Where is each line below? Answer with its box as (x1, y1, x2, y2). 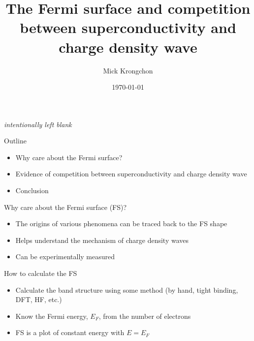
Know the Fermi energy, (15, 310, 88, 321)
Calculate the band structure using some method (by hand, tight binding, (15, 284, 238, 295)
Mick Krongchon (103, 65, 153, 75)
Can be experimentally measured (15, 251, 115, 262)
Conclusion (15, 185, 49, 196)
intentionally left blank (4, 119, 72, 129)
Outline (4, 136, 27, 146)
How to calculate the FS (4, 268, 77, 278)
